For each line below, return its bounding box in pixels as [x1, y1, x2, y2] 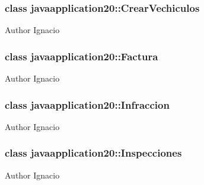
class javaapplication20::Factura [5, 48, 158, 63]
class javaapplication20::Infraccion [5, 97, 170, 112]
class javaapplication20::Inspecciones [5, 145, 182, 160]
